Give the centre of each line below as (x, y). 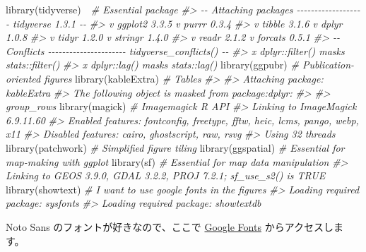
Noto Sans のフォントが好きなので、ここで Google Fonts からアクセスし (170, 226)
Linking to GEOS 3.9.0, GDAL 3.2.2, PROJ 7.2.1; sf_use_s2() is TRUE (166, 175)
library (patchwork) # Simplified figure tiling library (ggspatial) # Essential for (175, 147)
